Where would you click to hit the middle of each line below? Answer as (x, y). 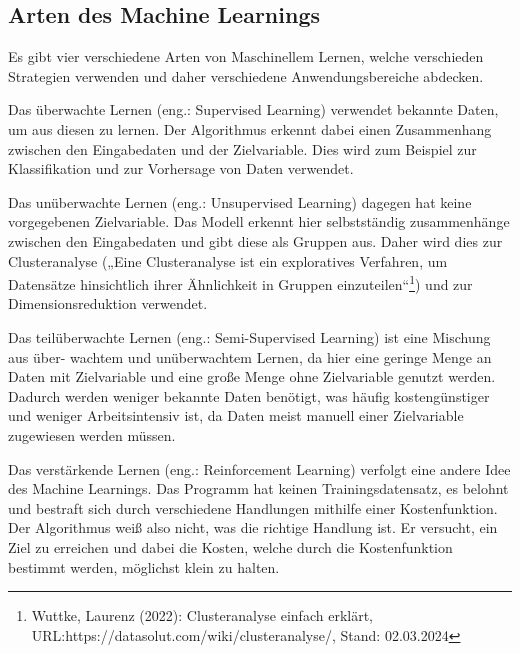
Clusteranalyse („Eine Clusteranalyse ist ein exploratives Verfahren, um (228, 260)
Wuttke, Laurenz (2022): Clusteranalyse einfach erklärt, (202, 615)
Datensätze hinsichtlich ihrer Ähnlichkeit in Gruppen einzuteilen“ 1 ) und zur (240, 282)
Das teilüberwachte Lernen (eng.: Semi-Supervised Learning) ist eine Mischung (249, 336)
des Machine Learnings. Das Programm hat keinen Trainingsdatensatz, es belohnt (258, 488)
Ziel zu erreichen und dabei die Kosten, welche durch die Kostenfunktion (230, 546)
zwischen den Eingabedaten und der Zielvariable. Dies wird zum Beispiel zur (242, 148)
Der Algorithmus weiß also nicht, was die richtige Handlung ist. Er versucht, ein (253, 527)
